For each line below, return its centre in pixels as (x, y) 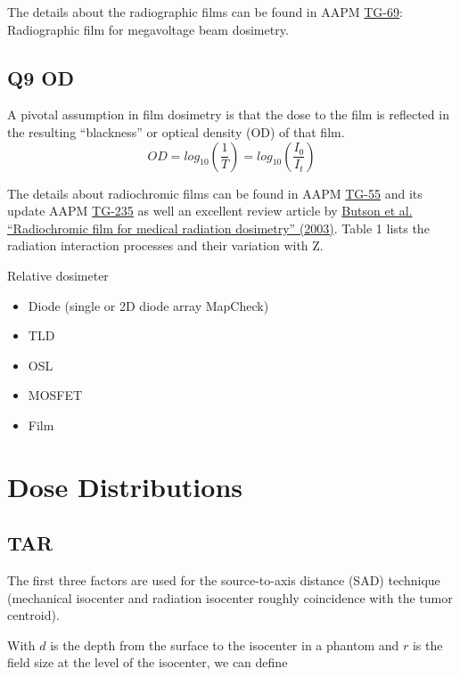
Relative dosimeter (58, 275)
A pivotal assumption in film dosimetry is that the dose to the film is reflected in (228, 114)
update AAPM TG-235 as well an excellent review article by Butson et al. (210, 211)
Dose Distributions (125, 486)
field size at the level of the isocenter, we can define (148, 662)
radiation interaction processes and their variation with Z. (165, 245)
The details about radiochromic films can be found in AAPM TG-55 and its (215, 193)
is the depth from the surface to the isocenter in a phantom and (225, 644)
